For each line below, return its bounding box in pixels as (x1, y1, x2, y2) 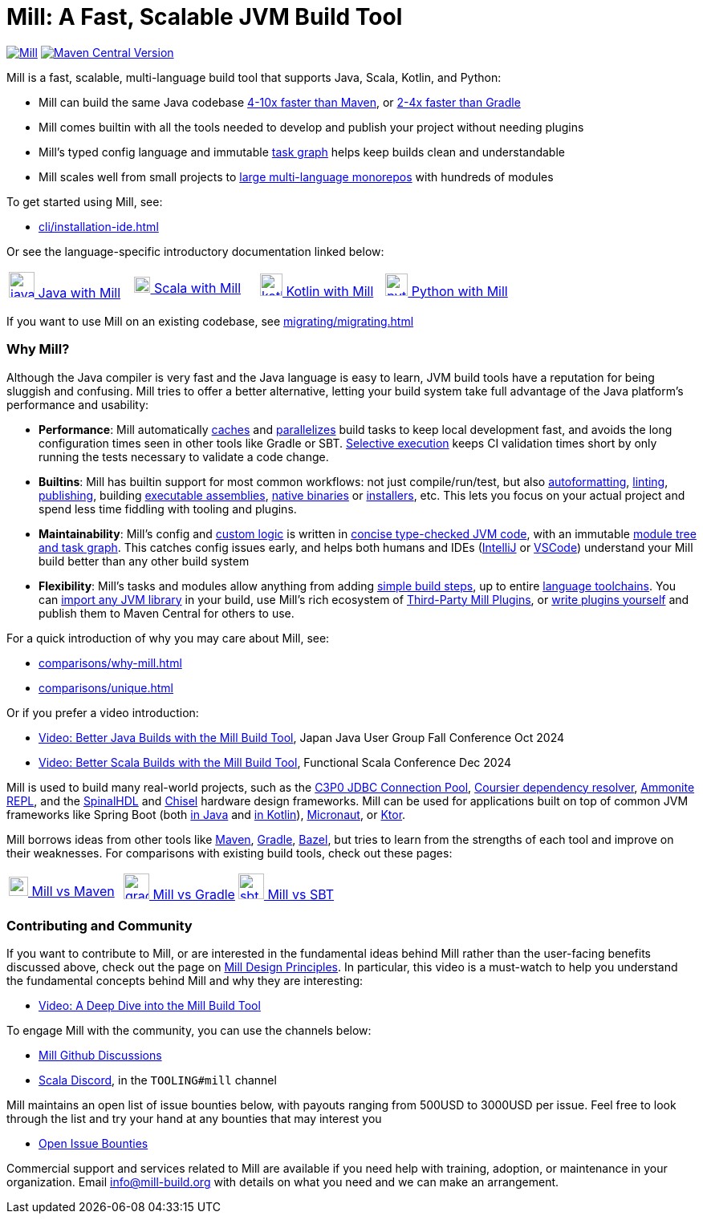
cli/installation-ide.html (39, 219, 159, 233)
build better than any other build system (39, 553, 250, 568)
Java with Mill (38, 284, 121, 301)
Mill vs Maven (31, 882, 115, 899)
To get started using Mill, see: (6, 194, 163, 209)
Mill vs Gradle (152, 886, 235, 902)
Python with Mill (411, 282, 508, 299)
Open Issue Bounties (39, 1137, 148, 1151)
